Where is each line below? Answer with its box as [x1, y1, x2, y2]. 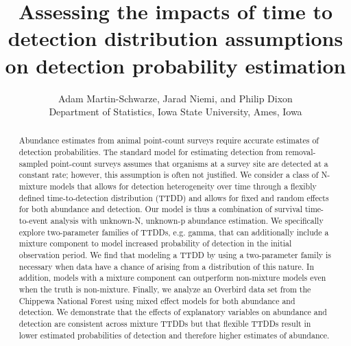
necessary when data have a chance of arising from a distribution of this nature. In [19, 260, 315, 272]
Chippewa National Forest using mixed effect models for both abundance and [19, 295, 295, 306]
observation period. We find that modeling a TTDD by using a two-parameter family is [19, 249, 331, 261]
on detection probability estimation [5, 51, 346, 79]
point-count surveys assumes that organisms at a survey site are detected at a [51, 157, 328, 169]
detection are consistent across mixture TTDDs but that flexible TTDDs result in [19, 317, 311, 329]
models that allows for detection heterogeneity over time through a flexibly [49, 181, 317, 192]
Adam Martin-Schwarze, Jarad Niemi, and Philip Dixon [58, 91, 293, 105]
